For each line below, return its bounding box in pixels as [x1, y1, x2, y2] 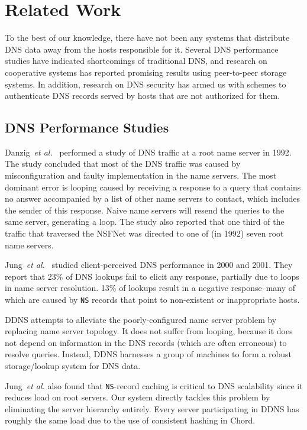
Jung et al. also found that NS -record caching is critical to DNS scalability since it [5, 379, 303, 392]
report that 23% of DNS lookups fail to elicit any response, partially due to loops [5, 270, 299, 282]
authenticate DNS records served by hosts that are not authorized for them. [5, 89, 280, 102]
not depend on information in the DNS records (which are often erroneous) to [5, 336, 287, 348]
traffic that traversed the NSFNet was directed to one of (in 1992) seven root [5, 227, 284, 240]
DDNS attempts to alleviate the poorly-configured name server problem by [5, 313, 277, 325]
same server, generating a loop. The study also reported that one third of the [5, 215, 285, 228]
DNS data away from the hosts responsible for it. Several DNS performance [5, 43, 279, 55]
